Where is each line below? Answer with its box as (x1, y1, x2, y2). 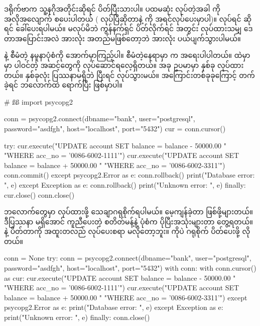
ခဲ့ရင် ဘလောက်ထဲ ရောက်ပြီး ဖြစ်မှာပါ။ (4, 79, 122, 90)
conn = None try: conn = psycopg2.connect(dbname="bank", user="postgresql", (4, 253, 251, 263)
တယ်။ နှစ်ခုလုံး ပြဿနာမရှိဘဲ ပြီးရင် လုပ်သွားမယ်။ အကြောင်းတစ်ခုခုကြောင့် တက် (4, 69, 255, 80)
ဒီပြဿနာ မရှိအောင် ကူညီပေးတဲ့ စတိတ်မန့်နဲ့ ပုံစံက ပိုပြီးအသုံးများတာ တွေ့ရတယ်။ (4, 216, 253, 226)
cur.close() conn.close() (4, 189, 75, 200)
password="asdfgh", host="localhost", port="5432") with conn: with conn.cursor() (4, 263, 256, 273)
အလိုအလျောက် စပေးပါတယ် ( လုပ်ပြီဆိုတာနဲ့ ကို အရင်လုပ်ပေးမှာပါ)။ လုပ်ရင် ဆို (4, 13, 252, 24)
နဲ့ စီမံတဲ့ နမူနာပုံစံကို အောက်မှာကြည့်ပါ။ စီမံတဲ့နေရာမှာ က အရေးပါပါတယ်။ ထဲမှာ (4, 50, 250, 60)
